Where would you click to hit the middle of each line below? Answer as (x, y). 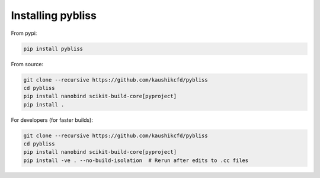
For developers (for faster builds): (52, 120)
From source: (27, 64)
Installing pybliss (54, 15)
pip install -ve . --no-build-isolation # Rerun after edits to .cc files (136, 160)
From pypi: (24, 33)
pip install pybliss (53, 48)
